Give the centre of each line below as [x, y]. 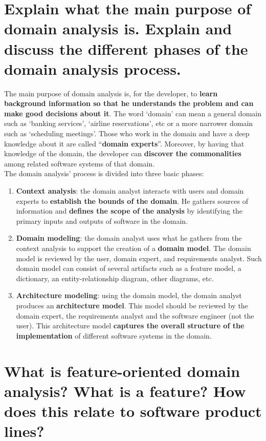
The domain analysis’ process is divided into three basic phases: [104, 173]
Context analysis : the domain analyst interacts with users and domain [130, 191]
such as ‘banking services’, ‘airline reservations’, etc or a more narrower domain [129, 123]
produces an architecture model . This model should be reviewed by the [132, 305]
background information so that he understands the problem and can [129, 103]
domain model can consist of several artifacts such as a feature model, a [129, 268]
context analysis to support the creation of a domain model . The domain [134, 248]
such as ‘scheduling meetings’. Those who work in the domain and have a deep [127, 133]
